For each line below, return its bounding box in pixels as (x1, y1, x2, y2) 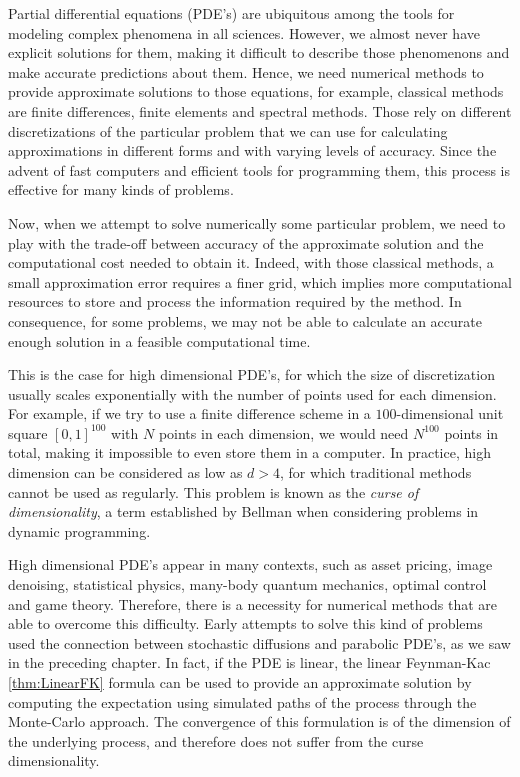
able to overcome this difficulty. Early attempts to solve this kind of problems (8, 613, 483, 634)
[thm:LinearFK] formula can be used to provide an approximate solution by (8, 672, 472, 692)
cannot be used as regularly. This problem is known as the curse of (8, 481, 419, 502)
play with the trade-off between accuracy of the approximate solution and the (8, 232, 484, 253)
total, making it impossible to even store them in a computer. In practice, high (8, 442, 491, 463)
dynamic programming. (8, 520, 151, 541)
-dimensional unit (396, 403, 504, 424)
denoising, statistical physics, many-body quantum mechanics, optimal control (8, 574, 487, 595)
